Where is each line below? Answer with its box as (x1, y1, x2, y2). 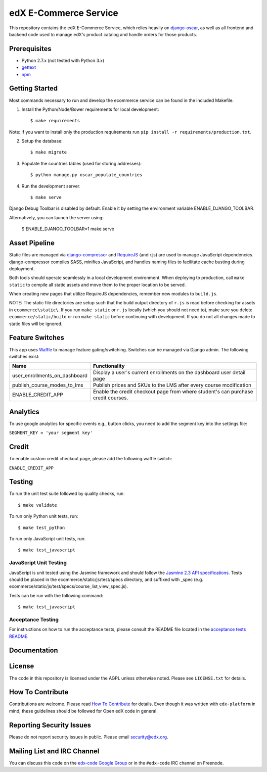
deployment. (9, 265, 35, 272)
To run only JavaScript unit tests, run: (9, 536, 86, 541)
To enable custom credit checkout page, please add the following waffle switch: (9, 456, 173, 462)
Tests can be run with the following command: (9, 592, 103, 598)
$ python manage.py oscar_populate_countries (30, 172, 143, 178)
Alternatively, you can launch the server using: (9, 214, 104, 220)
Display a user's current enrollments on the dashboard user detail (93, 369, 246, 376)
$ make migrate (30, 149, 67, 155)
